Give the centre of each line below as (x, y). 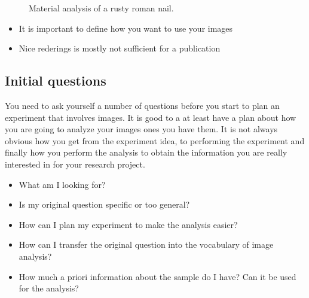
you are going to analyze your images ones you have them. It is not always (141, 129)
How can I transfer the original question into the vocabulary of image (146, 244)
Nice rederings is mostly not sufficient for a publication (120, 48)
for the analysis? (49, 288)
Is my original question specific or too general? (104, 204)
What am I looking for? (62, 184)
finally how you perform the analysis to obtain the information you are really (146, 152)
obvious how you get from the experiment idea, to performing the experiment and (155, 140)
